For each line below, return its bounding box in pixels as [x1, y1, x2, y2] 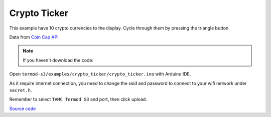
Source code [9, 105, 36, 111]
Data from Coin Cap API [9, 34, 59, 40]
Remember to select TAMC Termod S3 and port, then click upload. [9, 96, 148, 102]
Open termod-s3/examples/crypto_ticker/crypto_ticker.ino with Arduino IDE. [9, 71, 191, 77]
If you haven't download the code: [23, 57, 94, 63]
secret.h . [9, 87, 32, 93]
